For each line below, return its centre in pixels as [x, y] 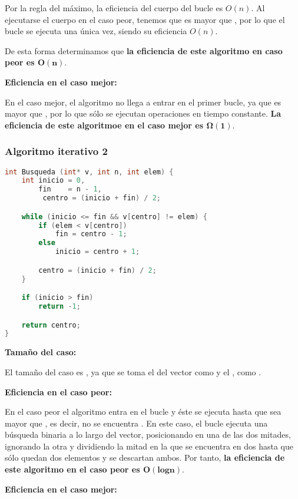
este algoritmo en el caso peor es [72, 469]
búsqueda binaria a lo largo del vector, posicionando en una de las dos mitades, [148, 434]
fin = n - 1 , [70, 189]
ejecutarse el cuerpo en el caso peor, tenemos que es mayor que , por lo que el [145, 19]
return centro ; [51, 325]
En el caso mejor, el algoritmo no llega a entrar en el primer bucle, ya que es [143, 102]
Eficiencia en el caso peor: [58, 391]
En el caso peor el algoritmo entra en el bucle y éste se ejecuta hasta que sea [143, 412]
